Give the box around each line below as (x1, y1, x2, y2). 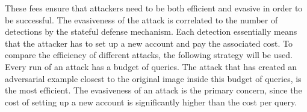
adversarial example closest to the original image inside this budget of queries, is (5, 72, 302, 84)
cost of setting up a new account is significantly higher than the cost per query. (5, 95, 297, 108)
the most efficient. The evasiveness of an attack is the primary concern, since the (5, 84, 302, 96)
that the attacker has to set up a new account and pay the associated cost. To (5, 37, 293, 49)
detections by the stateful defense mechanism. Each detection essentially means (5, 25, 297, 38)
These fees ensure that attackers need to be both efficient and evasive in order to (5, 2, 303, 14)
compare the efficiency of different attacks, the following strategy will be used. (5, 49, 293, 61)
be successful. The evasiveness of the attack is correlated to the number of (5, 13, 278, 26)
